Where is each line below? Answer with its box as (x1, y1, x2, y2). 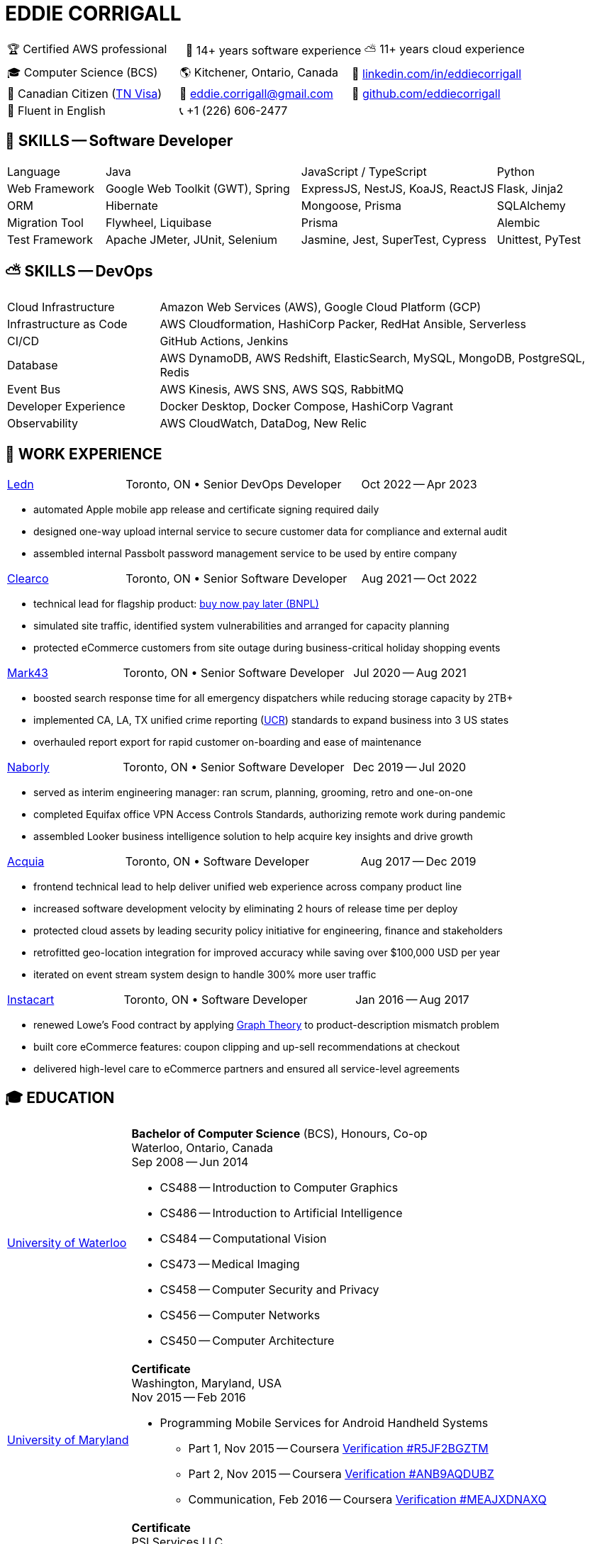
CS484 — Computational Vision (160, 1231, 327, 1246)
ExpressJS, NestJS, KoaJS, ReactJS (301, 181, 494, 196)
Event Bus (7, 382, 61, 397)
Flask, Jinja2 (496, 181, 564, 196)
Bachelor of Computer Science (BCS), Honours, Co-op (131, 1126, 428, 1141)
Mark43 (7, 666, 48, 681)
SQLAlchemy (496, 198, 566, 213)
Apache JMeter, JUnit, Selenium (105, 232, 278, 247)
